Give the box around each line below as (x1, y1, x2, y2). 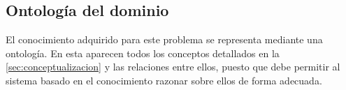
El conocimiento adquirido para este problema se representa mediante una (6, 32, 323, 47)
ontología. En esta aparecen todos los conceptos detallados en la (6, 45, 280, 60)
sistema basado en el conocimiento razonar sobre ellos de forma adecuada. (6, 73, 322, 87)
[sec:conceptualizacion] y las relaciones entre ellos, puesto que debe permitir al (6, 59, 340, 74)
